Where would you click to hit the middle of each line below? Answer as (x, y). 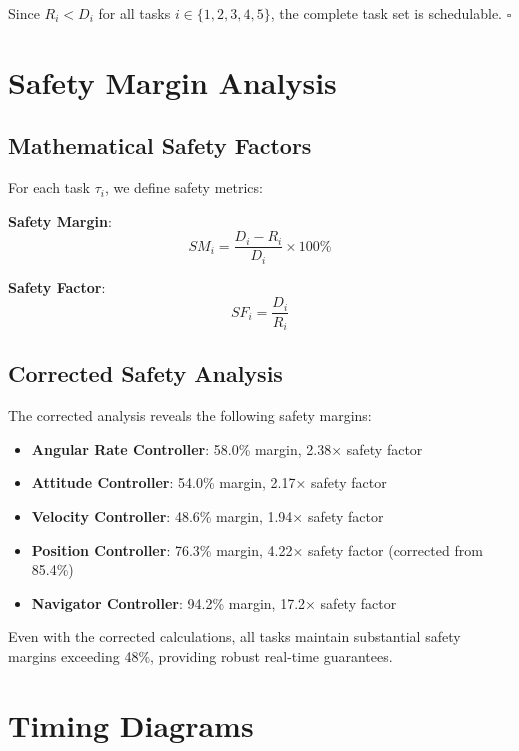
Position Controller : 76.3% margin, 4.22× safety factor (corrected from (257, 549)
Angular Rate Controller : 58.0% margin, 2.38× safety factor (227, 448)
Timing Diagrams (131, 724)
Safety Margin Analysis (172, 81)
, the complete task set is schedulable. (386, 13)
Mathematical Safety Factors (160, 145)
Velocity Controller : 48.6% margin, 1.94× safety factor (207, 515)
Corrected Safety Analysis (145, 373)
